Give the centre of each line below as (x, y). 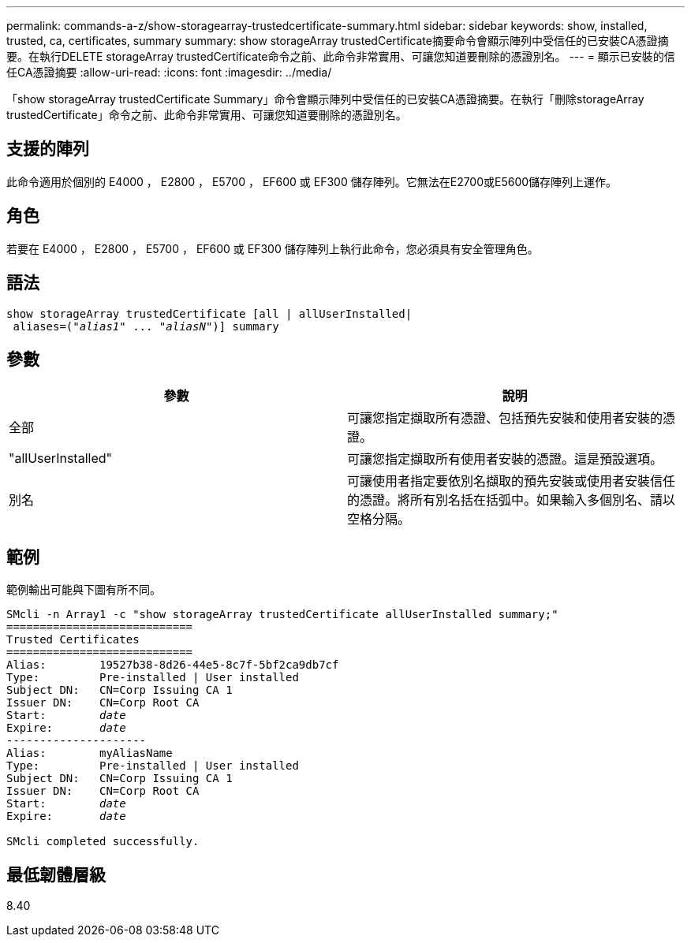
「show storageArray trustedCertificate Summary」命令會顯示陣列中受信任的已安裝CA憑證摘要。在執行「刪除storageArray (325, 99)
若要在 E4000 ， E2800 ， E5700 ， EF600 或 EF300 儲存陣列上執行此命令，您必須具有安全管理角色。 (273, 248)
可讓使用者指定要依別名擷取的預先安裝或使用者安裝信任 (512, 481)
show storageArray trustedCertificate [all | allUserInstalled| (209, 313)
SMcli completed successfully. (103, 842)
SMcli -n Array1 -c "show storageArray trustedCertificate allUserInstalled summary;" (282, 615)
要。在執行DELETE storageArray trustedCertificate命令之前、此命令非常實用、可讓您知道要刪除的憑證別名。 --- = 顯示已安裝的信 (341, 56)
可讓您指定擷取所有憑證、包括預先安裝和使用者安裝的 (505, 418)
